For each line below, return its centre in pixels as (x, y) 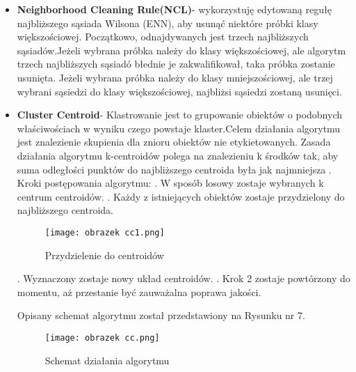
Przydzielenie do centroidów (104, 255)
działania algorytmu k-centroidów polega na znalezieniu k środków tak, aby (178, 155)
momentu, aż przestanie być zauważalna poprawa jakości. (139, 292)
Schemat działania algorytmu (107, 360)
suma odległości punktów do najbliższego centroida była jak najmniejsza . (174, 169)
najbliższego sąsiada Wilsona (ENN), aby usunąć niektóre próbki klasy (168, 23)
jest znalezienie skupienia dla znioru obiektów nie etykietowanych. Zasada (174, 142)
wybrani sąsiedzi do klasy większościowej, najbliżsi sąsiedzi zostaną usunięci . (179, 91)
